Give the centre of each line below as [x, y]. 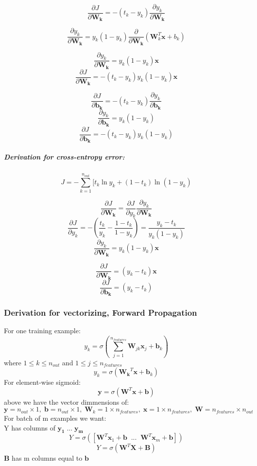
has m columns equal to [47, 458]
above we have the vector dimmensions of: [67, 402]
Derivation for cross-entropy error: [64, 157]
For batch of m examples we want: [55, 418]
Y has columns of [30, 427]
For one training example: [42, 331]
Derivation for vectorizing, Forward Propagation [101, 313]
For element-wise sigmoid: [42, 382]
